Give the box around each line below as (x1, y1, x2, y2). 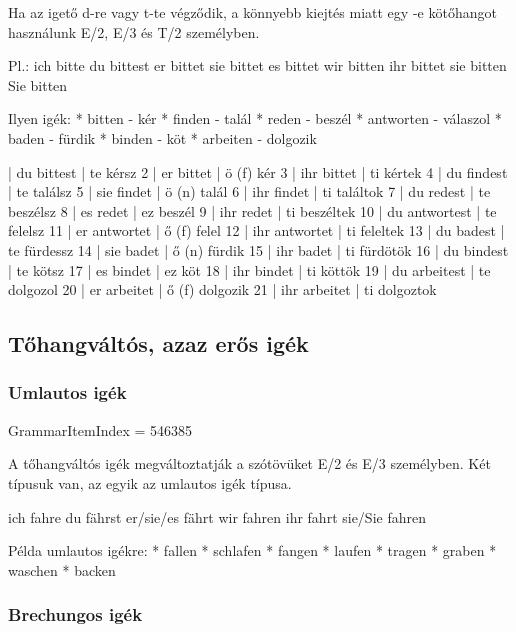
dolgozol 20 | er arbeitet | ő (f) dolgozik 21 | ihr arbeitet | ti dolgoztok (8, 279, 437, 300)
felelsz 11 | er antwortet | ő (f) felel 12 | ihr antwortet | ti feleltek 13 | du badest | (8, 220, 505, 241)
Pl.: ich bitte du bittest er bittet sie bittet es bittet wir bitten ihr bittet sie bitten (8, 55, 507, 76)
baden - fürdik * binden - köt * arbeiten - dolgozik (8, 127, 317, 148)
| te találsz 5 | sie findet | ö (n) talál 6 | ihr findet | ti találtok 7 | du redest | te (8, 181, 491, 202)
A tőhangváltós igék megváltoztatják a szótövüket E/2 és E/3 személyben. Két (8, 453, 491, 474)
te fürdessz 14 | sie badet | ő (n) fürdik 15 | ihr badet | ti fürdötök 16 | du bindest (8, 239, 509, 260)
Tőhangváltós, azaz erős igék (8, 328, 309, 359)
